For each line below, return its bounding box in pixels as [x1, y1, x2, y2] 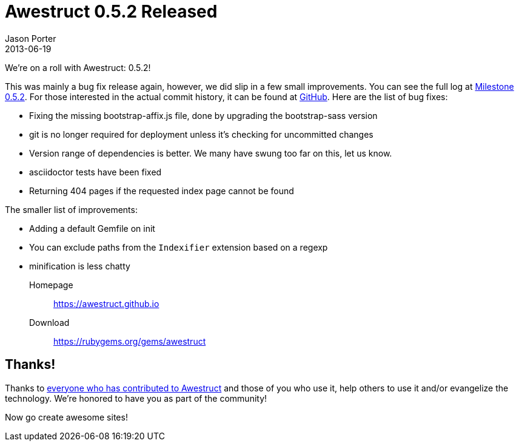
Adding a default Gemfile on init [29, 223, 155, 234]
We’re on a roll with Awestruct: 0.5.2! [5, 62, 151, 73]
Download [29, 317, 70, 328]
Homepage [29, 279, 73, 290]
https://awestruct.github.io [53, 298, 159, 309]
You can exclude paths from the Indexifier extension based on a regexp [29, 242, 328, 252]
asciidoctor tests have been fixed [29, 166, 162, 177]
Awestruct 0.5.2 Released [5, 1, 218, 22]
